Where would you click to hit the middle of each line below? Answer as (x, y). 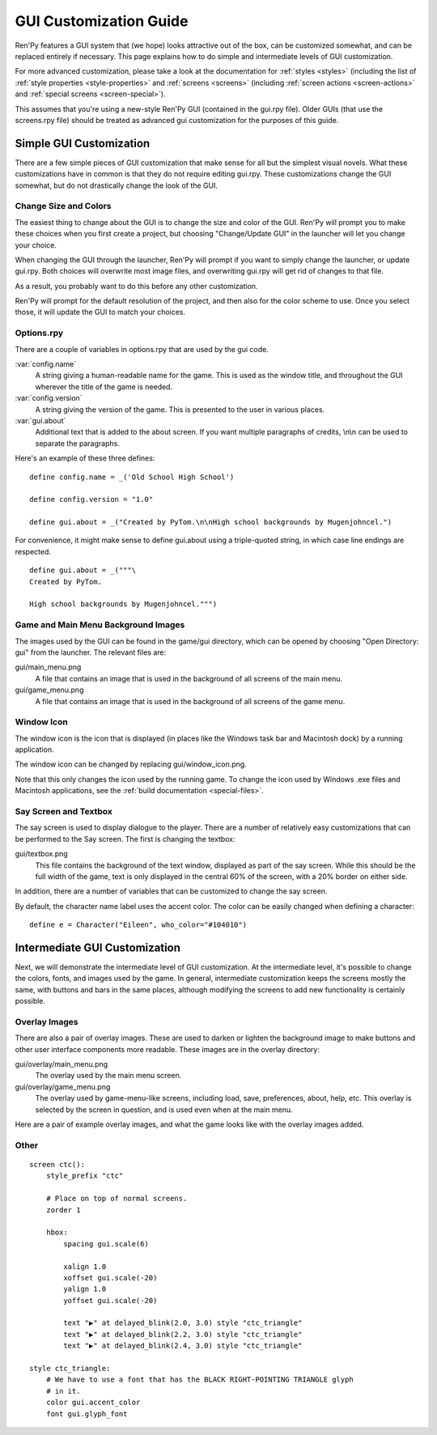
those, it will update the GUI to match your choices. (100, 312)
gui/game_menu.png (49, 690)
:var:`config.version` (49, 398)
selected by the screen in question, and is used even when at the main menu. (164, 1110)
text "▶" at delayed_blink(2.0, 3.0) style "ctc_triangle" (183, 1323)
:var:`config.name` (46, 363)
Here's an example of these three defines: (85, 458)
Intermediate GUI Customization (98, 947)
